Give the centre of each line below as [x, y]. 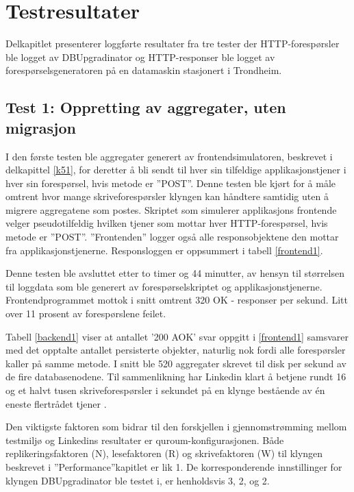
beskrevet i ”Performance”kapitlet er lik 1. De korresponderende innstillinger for [174, 466]
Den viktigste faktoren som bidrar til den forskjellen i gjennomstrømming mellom [176, 427]
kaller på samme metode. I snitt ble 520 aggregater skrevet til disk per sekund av [176, 363]
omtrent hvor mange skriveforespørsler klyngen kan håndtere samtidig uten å [167, 196]
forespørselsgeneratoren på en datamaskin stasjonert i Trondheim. [144, 70]
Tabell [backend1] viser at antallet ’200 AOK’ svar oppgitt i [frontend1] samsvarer [177, 336]
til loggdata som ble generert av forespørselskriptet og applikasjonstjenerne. [164, 286]
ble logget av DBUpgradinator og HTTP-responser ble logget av [140, 57]
